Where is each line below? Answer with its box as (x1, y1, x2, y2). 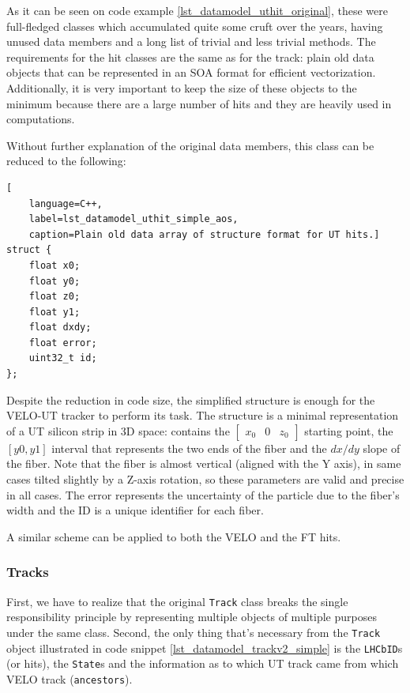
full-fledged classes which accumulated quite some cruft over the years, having (6, 17, 383, 34)
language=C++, (28, 198, 103, 209)
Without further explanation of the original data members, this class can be (6, 137, 374, 153)
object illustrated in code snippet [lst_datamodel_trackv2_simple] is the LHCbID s (6, 639, 403, 656)
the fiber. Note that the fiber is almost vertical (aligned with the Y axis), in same (6, 455, 401, 472)
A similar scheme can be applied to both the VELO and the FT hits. (6, 528, 341, 544)
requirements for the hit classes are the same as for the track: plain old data (6, 48, 374, 65)
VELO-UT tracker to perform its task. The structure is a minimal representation (6, 407, 399, 424)
